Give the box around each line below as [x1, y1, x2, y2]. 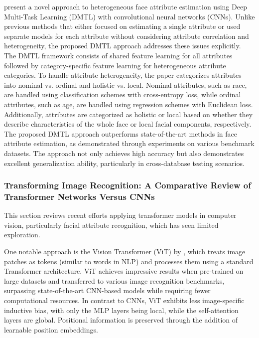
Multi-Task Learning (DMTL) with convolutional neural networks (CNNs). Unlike [4, 11, 255, 21]
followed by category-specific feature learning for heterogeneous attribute [4, 60, 226, 70]
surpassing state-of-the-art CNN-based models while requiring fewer [4, 285, 211, 296]
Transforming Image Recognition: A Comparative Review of [4, 179, 251, 191]
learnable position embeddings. [4, 324, 98, 335]
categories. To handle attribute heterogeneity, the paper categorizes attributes [4, 70, 242, 80]
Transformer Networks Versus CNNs [4, 190, 155, 202]
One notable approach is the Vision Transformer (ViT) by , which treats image [4, 246, 246, 257]
